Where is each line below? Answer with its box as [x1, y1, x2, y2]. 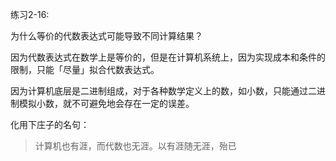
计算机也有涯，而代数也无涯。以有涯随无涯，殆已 [34, 140, 237, 152]
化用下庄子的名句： [10, 119, 90, 130]
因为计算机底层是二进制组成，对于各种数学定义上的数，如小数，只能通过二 [10, 85, 317, 97]
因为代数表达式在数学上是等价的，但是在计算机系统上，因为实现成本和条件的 [10, 51, 326, 63]
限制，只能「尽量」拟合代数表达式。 [10, 64, 160, 75]
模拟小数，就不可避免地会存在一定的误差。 [18, 98, 195, 109]
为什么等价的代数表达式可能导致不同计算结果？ [10, 30, 203, 42]
